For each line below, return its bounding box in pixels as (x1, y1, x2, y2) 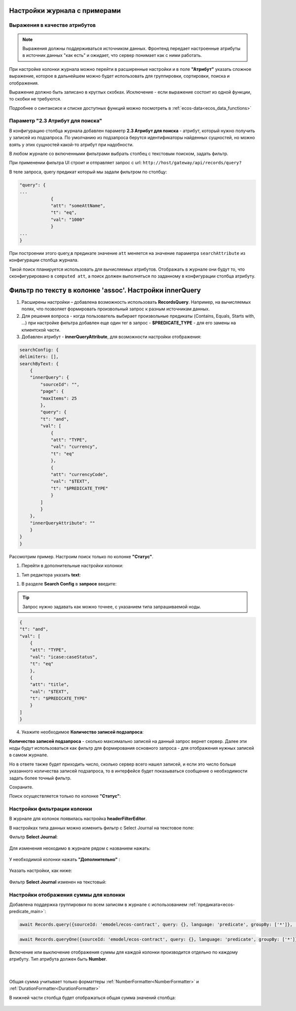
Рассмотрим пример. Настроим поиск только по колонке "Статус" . (9, 553, 154, 559)
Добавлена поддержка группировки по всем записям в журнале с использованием (9, 901, 187, 908)
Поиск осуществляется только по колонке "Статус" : (9, 793, 121, 799)
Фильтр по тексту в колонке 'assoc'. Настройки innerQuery (9, 286, 201, 294)
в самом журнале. (9, 752, 48, 758)
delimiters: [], (19, 354, 59, 360)
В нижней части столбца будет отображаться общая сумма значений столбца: (9, 995, 176, 1001)
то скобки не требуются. (9, 96, 62, 102)
